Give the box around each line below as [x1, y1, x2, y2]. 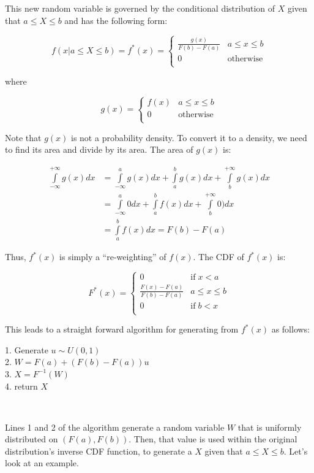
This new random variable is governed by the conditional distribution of [5, 2, 275, 14]
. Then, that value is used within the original [129, 433, 297, 445]
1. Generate [5, 343, 48, 356]
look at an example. [5, 456, 79, 469]
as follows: [271, 323, 310, 336]
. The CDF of [193, 250, 244, 263]
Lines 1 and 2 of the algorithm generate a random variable [5, 420, 225, 433]
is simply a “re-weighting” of [59, 250, 166, 263]
